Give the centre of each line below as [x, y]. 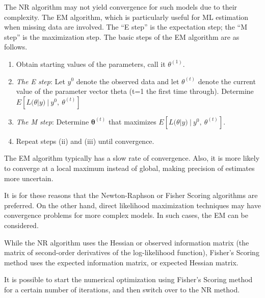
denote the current [227, 81]
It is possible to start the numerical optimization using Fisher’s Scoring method [128, 279]
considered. [21, 225]
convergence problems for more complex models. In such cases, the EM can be [126, 215]
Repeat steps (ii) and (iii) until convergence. [85, 141]
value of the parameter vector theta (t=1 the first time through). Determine [135, 91]
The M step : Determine [52, 121]
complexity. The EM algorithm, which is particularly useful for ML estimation [126, 17]
